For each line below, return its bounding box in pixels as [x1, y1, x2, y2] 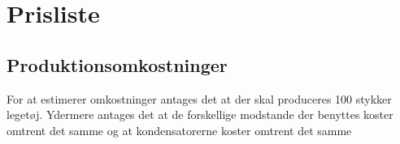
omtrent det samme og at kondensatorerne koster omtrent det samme [7, 121, 352, 138]
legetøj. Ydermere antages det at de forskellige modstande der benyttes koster [7, 106, 393, 123]
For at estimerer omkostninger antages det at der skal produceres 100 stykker [7, 90, 392, 107]
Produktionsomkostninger [7, 52, 228, 77]
